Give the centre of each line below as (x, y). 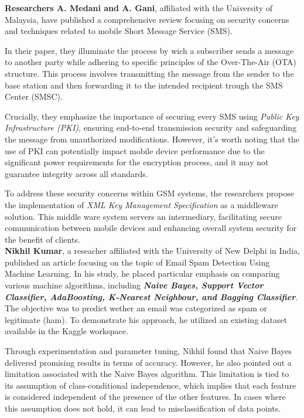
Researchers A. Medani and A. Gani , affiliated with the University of (139, 8)
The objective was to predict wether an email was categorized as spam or (136, 308)
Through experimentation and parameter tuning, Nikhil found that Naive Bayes (148, 351)
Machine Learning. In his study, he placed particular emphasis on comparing (142, 273)
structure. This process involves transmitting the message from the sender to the (149, 73)
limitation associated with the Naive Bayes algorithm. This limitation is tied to (147, 374)
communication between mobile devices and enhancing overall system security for (151, 228)
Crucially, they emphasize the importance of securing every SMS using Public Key (152, 116)
